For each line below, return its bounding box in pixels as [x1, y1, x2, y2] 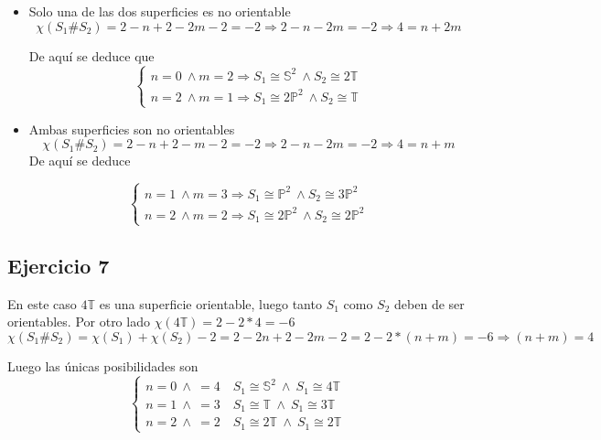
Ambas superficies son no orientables [28, 119, 235, 138]
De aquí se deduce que [28, 46, 155, 65]
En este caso [7, 294, 77, 313]
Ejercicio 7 [7, 251, 110, 279]
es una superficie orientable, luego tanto [99, 294, 322, 313]
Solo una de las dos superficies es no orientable [28, 2, 291, 20]
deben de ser [394, 294, 465, 313]
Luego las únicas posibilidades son [7, 356, 199, 375]
